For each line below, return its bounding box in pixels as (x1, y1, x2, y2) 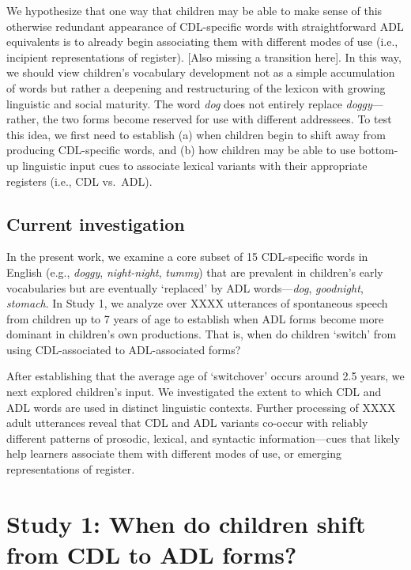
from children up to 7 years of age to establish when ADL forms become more (6, 310, 384, 327)
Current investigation (6, 211, 185, 236)
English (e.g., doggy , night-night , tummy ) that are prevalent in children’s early (6, 263, 383, 280)
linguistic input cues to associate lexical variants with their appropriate (22, 157, 368, 173)
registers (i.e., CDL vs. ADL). (6, 172, 153, 189)
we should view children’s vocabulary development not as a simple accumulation (6, 64, 395, 81)
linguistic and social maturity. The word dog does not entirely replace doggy (6, 95, 372, 111)
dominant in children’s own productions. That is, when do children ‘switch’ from (6, 326, 397, 342)
